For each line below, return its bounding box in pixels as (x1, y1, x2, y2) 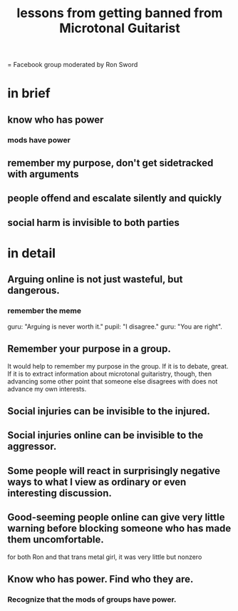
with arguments (7, 168, 79, 180)
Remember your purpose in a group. (7, 343, 171, 355)
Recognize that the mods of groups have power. (7, 594, 177, 604)
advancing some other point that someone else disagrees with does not (7, 376, 218, 386)
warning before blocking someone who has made (7, 523, 232, 535)
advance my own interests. (7, 384, 87, 393)
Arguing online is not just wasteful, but (7, 273, 183, 286)
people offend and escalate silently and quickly (7, 192, 222, 205)
